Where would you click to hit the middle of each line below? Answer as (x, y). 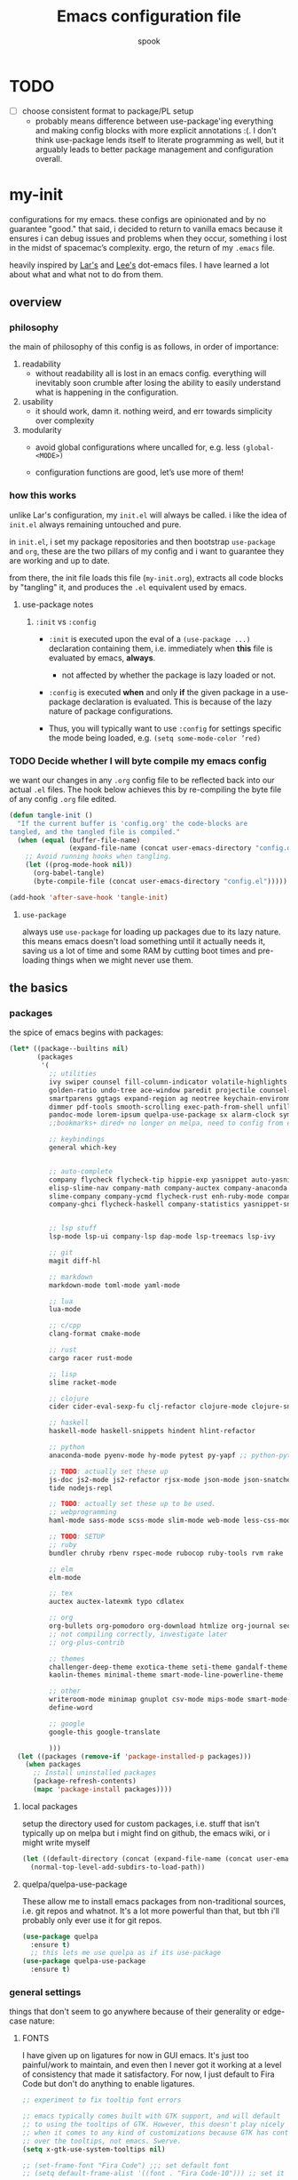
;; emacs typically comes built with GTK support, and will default (151, 2116)
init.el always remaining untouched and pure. (95, 524)
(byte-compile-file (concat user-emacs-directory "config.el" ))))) (160, 881)
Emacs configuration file (149, 16)
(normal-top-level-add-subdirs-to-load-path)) (118, 1867)
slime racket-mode (82, 1383)
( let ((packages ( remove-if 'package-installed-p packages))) (134, 1756)
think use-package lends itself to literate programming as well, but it (160, 140)
